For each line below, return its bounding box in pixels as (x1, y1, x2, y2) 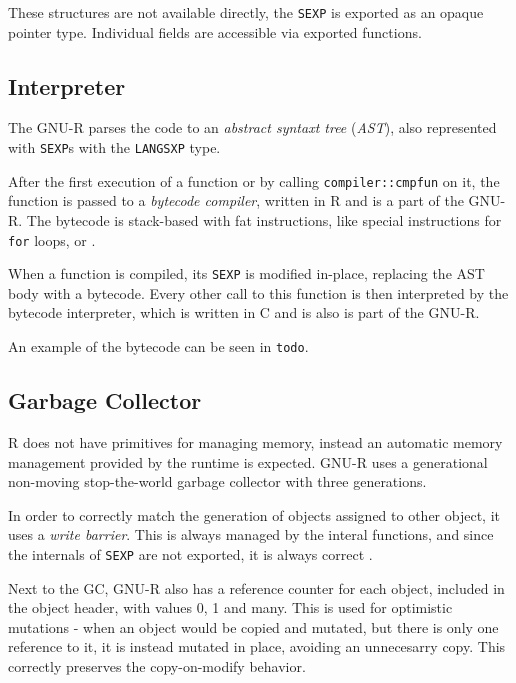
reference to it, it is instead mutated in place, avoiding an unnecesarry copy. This (8, 636, 506, 657)
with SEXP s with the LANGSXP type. (8, 137, 221, 158)
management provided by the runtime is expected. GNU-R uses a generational (8, 451, 488, 472)
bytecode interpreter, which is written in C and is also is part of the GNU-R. (8, 302, 480, 323)
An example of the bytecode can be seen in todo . (8, 336, 309, 357)
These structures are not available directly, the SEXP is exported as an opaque (8, 2, 484, 22)
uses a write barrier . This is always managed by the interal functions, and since (8, 524, 494, 545)
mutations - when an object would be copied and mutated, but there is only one (8, 616, 499, 637)
